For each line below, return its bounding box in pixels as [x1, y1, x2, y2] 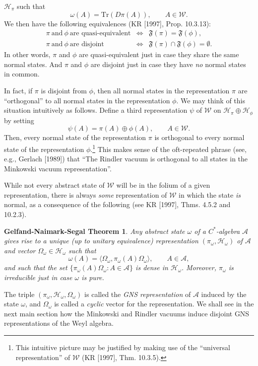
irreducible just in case [4, 272, 72, 283]
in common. [4, 69, 40, 79]
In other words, [4, 49, 51, 60]
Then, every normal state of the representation [4, 132, 146, 143]
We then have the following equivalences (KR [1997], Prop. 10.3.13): [4, 18, 211, 28]
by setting [4, 115, 34, 125]
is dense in [135, 262, 168, 273]
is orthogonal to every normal [154, 132, 245, 143]
